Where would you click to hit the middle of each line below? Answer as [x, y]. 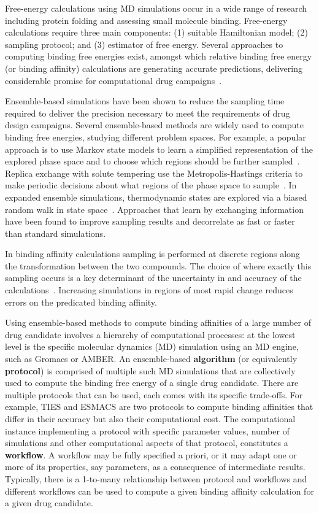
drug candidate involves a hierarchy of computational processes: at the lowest [150, 334]
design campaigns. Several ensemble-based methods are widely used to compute [154, 125]
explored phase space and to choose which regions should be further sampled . [152, 161]
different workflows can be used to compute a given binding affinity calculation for [159, 491]
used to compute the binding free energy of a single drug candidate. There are [152, 383]
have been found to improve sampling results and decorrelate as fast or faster [150, 221]
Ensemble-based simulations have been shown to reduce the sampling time [145, 101]
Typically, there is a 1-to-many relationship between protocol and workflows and [156, 478]
